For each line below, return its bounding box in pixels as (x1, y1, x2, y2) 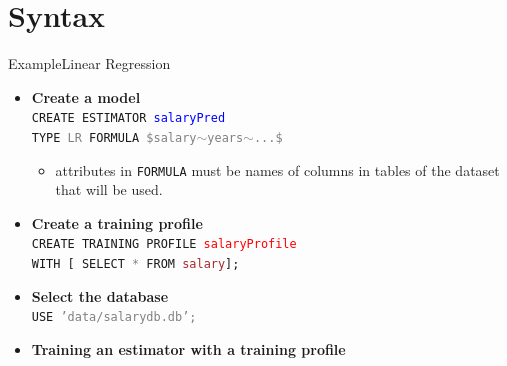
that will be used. (55, 179, 163, 200)
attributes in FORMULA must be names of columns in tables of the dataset (55, 159, 500, 180)
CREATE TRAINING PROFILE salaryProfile (31, 237, 297, 252)
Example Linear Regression (8, 53, 171, 74)
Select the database (31, 285, 169, 306)
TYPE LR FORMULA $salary (31, 130, 197, 145)
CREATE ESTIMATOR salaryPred (31, 111, 226, 126)
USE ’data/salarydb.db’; (31, 310, 197, 325)
